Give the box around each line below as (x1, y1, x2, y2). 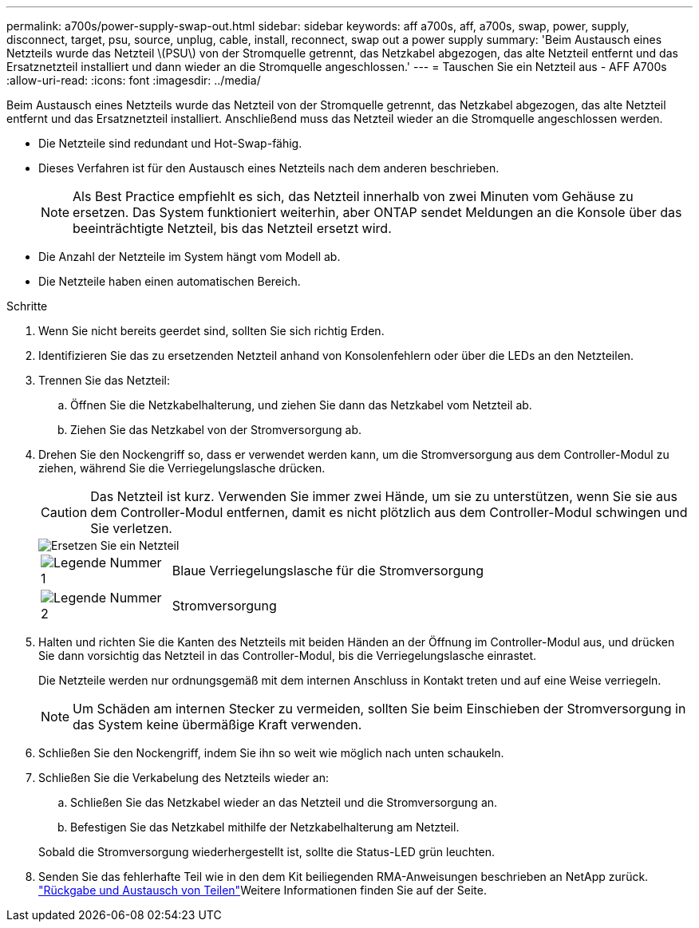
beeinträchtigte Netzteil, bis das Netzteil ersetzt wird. (73, 220, 392, 236)
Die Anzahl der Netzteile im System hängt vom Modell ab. (38, 250, 341, 263)
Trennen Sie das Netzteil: (38, 373, 171, 387)
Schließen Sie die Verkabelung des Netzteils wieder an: (38, 771, 329, 784)
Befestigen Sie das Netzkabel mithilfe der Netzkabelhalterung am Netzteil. (70, 820, 460, 834)
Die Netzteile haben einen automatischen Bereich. (38, 274, 301, 288)
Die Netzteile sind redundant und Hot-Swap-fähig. (38, 136, 302, 150)
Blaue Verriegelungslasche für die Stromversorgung (172, 563, 484, 579)
